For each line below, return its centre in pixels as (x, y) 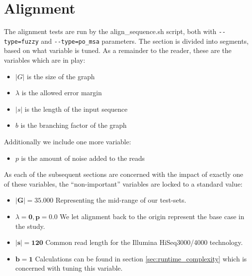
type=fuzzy (21, 42)
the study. (30, 226)
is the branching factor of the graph (74, 125)
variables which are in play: (45, 60)
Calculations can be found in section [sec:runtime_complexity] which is (141, 258)
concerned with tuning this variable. (69, 268)
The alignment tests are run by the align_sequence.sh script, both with (110, 31)
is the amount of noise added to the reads (83, 158)
